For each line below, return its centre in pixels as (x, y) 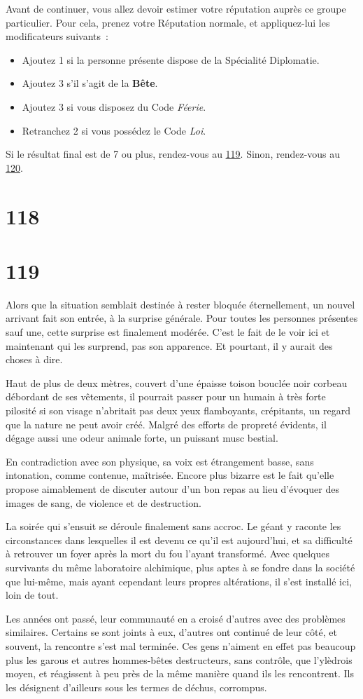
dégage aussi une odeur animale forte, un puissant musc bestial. (142, 438)
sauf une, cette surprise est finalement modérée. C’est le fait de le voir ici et (168, 332)
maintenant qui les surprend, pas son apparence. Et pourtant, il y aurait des (169, 345)
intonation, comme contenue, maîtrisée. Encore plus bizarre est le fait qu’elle (170, 475)
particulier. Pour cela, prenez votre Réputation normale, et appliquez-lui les (168, 22)
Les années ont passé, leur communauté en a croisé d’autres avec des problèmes (176, 618)
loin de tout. (32, 595)
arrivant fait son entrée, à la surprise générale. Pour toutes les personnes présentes (182, 318)
